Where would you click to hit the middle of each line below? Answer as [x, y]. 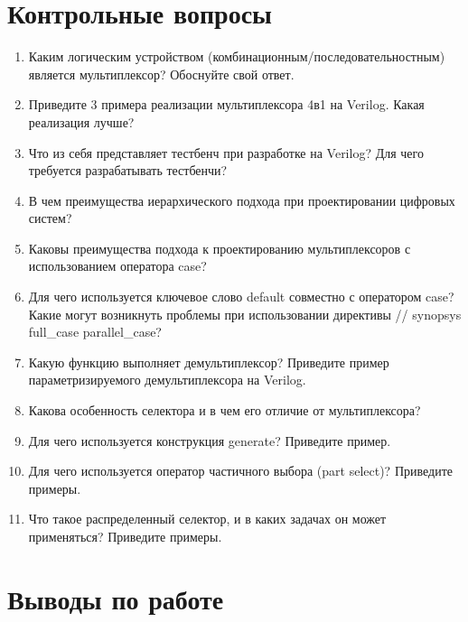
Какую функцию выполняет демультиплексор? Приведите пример [209, 362]
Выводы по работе [116, 598]
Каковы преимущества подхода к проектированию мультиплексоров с [220, 248]
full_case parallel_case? [95, 332]
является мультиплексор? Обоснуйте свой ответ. [161, 74]
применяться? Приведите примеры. [125, 536]
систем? [50, 218]
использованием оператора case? [117, 266]
